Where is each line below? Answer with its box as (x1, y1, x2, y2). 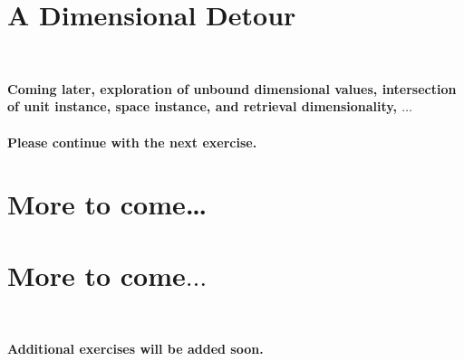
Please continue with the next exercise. (7, 132, 257, 151)
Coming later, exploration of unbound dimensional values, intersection (7, 79, 457, 98)
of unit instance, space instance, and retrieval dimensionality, (7, 97, 397, 116)
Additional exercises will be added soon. (7, 339, 264, 358)
